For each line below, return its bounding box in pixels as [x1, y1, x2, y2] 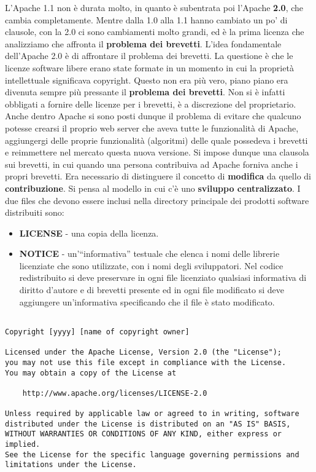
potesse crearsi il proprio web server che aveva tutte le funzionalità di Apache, [5, 121, 299, 134]
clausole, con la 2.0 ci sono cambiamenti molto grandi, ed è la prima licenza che [5, 25, 304, 38]
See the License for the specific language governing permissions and [5, 450, 299, 459]
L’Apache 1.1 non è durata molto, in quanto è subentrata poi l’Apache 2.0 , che [5, 1, 304, 14]
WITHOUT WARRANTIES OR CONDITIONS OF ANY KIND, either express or [5, 430, 282, 439]
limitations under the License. [5, 460, 137, 470]
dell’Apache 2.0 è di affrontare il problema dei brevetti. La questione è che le [5, 49, 293, 62]
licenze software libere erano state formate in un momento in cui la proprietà [5, 61, 294, 74]
